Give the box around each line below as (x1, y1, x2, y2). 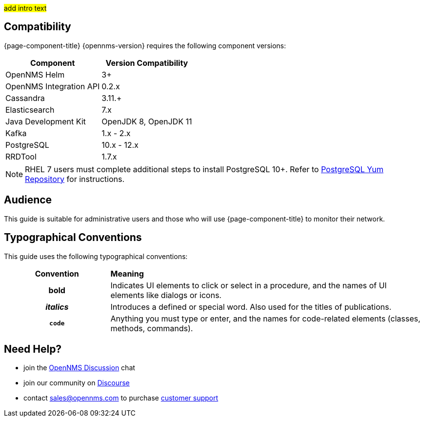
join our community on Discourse (23, 379, 130, 387)
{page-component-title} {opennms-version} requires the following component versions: (4, 41, 286, 50)
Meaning (110, 268, 144, 279)
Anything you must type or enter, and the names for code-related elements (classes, (110, 313, 421, 323)
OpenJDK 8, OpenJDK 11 (101, 116, 192, 126)
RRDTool (5, 151, 37, 161)
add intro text (4, 4, 47, 12)
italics (45, 301, 69, 312)
